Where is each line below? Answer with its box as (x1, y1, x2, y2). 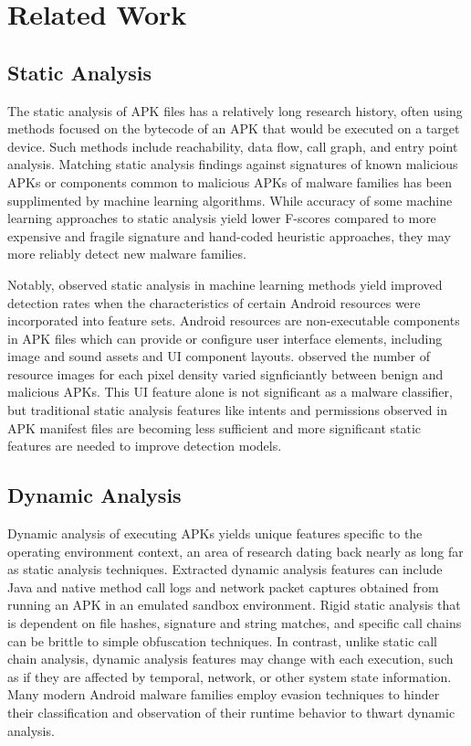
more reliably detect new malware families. (7, 244, 246, 263)
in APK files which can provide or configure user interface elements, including (7, 328, 443, 347)
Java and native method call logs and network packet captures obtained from (7, 577, 439, 596)
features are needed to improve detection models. (7, 436, 282, 455)
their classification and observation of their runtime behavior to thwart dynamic (7, 703, 455, 721)
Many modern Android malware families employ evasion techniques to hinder (7, 685, 440, 704)
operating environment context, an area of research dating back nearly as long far (7, 541, 464, 560)
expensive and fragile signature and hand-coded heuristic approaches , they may (7, 226, 451, 245)
